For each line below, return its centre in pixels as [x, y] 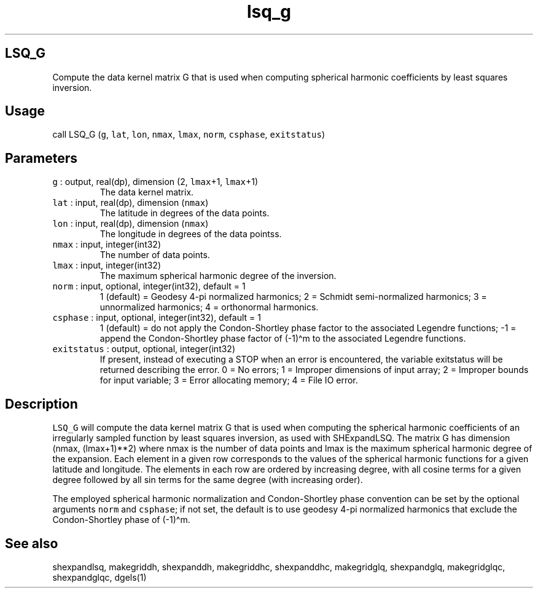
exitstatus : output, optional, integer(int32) [144, 349]
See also [32, 543]
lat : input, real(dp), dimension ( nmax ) [131, 203]
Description [41, 404]
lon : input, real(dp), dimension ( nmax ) [131, 224]
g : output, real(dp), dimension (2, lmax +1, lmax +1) [155, 182]
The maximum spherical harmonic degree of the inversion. [218, 276]
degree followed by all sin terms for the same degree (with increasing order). [208, 480]
